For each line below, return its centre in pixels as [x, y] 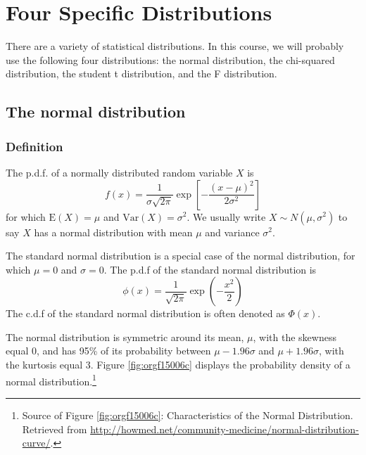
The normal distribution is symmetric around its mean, [125, 337]
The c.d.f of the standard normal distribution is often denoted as [145, 313]
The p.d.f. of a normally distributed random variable [119, 172]
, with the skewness [295, 337]
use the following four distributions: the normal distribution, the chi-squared [170, 59]
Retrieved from [55, 429]
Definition [34, 146]
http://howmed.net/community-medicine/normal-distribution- [225, 429]
